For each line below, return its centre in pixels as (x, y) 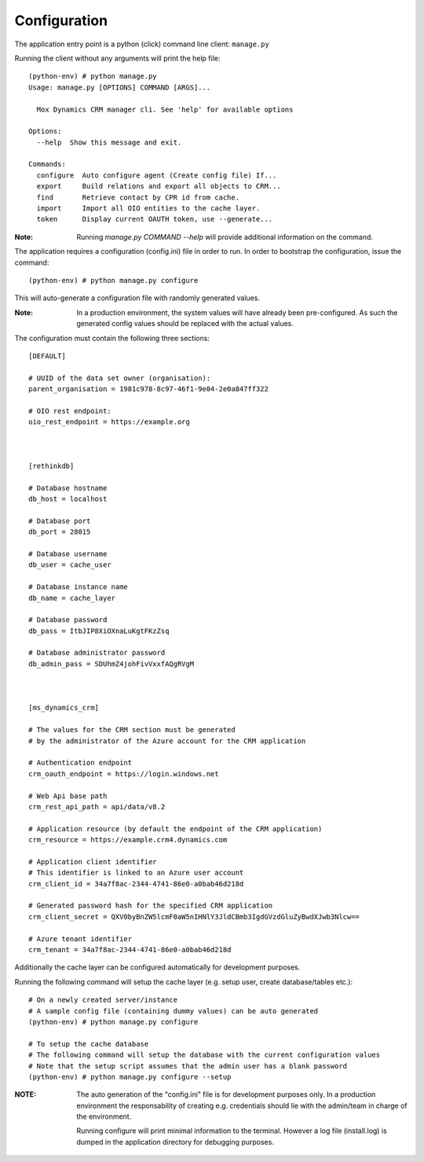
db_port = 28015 (60, 532)
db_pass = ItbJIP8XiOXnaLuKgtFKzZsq (99, 631)
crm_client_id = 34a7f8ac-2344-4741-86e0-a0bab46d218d (136, 883)
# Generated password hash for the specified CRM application (151, 906)
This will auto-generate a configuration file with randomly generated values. (137, 298)
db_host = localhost (68, 499)
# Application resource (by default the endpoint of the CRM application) (175, 828)
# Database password (68, 620)
